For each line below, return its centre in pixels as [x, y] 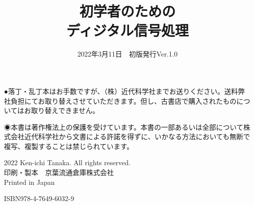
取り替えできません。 [65, 110]
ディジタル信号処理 [127, 30]
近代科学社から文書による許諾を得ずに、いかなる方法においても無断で [137, 136]
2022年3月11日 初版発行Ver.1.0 [127, 54]
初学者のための [127, 11]
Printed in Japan [29, 182]
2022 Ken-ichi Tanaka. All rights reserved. [67, 162]
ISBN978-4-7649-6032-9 [39, 198]
